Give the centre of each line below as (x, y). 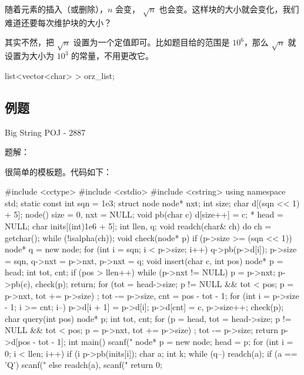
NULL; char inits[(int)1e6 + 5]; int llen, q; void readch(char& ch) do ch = (138, 226)
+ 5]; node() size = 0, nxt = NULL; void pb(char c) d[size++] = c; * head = (144, 214)
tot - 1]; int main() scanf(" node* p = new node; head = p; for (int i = (166, 342)
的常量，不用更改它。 (113, 56)
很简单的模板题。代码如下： (58, 171)
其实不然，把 (29, 42)
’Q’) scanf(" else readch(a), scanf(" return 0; (83, 365)
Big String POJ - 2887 (45, 132)
